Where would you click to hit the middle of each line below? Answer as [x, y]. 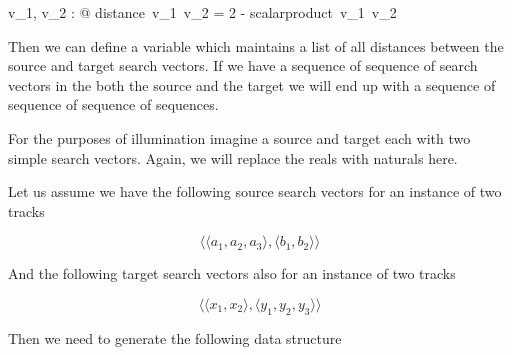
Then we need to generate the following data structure [175, 337]
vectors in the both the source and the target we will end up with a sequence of [252, 84]
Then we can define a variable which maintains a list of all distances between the [256, 45]
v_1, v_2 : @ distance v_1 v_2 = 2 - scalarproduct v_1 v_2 [202, 12]
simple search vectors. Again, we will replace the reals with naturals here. [233, 157]
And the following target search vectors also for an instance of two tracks [232, 273]
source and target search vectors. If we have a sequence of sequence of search [243, 65]
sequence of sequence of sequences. [113, 104]
